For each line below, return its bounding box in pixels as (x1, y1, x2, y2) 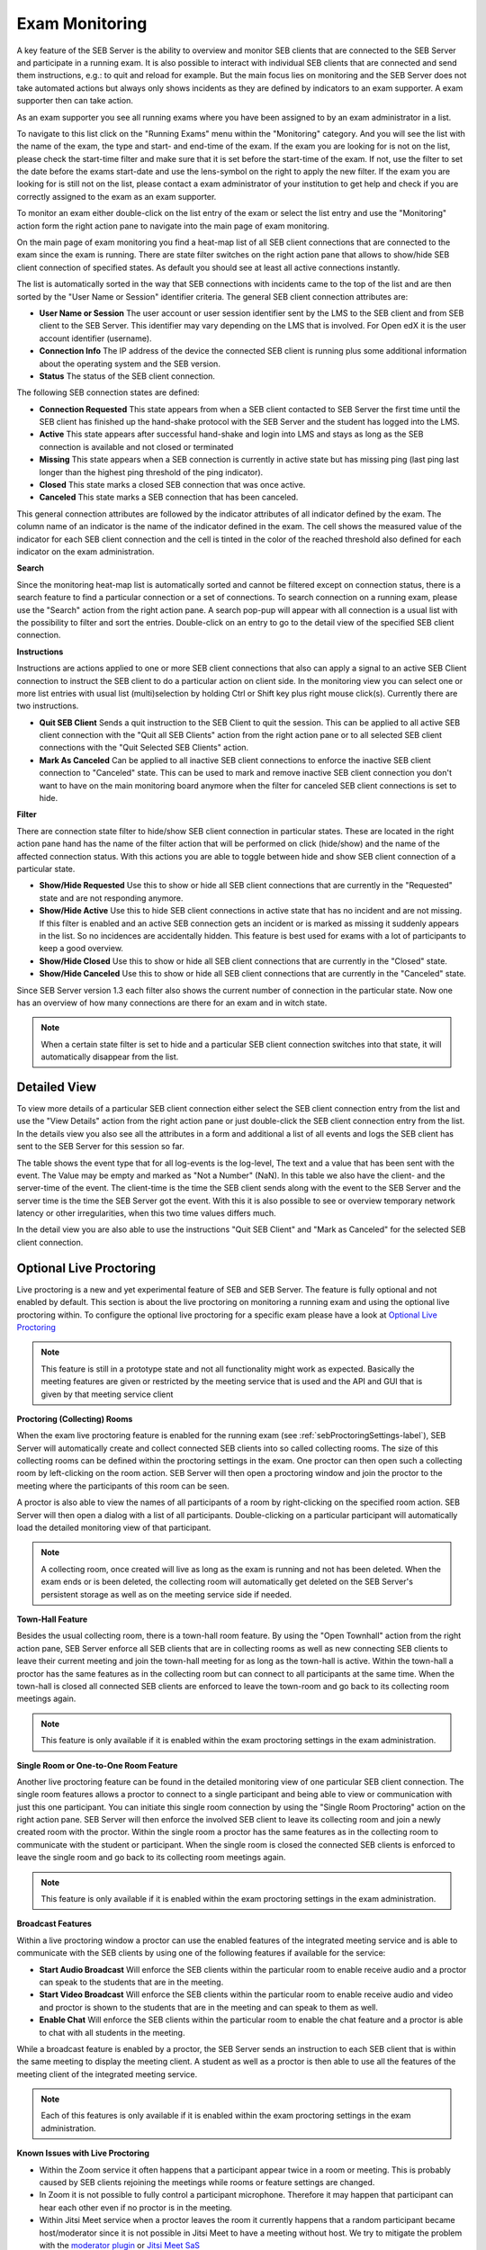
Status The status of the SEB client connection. (39, 370, 216, 382)
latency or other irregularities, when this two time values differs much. (16, 1208, 276, 1219)
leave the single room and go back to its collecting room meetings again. (16, 1852, 286, 1863)
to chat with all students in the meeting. (39, 2027, 185, 2038)
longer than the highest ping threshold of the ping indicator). (39, 466, 264, 477)
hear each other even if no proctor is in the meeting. (39, 2201, 233, 2213)
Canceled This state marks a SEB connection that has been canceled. (39, 491, 299, 503)
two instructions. (16, 700, 79, 711)
